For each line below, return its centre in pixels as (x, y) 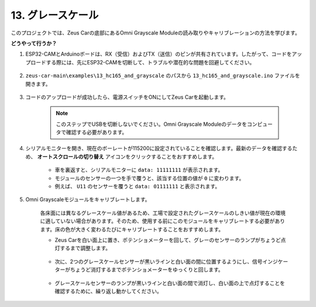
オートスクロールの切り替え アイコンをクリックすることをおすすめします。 (127, 156)
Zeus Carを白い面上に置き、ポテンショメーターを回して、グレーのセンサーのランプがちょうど (168, 240)
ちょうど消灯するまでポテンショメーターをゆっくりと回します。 (147, 270)
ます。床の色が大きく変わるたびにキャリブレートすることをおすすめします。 (132, 229)
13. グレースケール (55, 15)
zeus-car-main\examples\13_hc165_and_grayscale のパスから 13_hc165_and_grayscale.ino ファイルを (163, 75)
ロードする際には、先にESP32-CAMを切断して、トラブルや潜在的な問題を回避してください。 (142, 62)
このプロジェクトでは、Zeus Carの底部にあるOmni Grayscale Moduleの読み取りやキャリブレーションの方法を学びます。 (156, 33)
